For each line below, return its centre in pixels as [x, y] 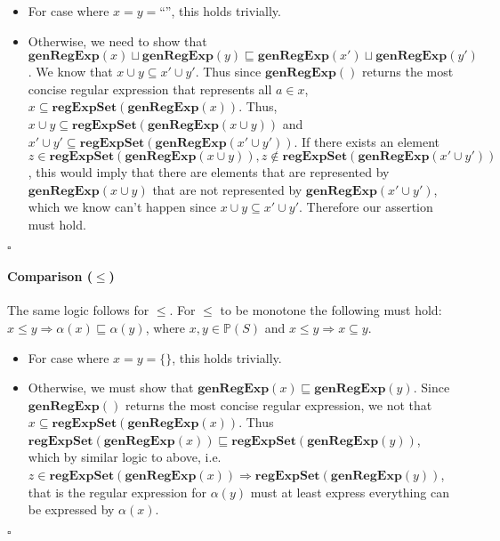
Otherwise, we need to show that [117, 40]
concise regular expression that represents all [150, 89]
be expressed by [71, 509]
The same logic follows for [78, 310]
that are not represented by [227, 189]
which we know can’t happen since [122, 207]
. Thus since [228, 72]
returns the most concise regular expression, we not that [278, 404]
